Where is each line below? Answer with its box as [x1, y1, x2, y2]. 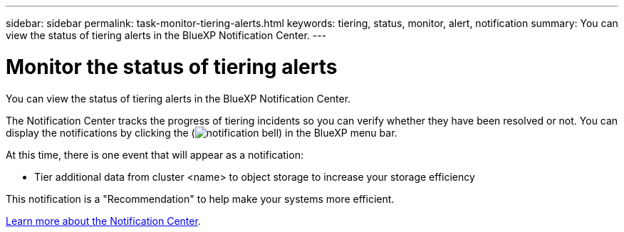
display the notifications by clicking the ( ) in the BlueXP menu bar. [6, 126, 397, 139]
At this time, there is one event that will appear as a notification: [6, 148, 303, 161]
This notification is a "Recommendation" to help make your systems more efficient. [6, 192, 395, 205]
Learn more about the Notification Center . [6, 214, 201, 227]
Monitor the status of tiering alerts [6, 54, 338, 79]
